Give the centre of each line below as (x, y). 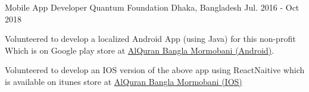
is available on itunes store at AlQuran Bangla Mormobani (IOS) (124, 81)
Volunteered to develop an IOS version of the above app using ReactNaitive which (155, 70)
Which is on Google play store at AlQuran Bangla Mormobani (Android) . (140, 50)
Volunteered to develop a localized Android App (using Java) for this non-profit (150, 39)
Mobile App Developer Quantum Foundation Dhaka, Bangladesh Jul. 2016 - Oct (152, 7)
